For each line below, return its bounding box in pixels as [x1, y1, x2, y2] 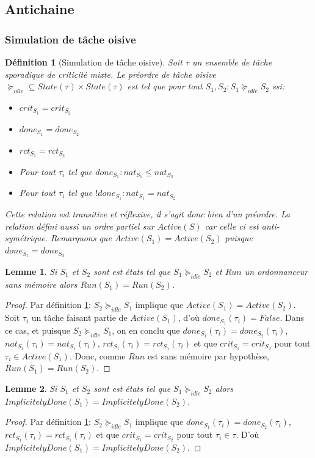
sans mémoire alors [5, 277, 78, 290]
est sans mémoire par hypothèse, [147, 349, 269, 362]
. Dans [280, 311, 305, 324]
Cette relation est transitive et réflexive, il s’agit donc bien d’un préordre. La [5, 208, 291, 220]
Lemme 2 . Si [5, 381, 57, 394]
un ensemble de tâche [192, 56, 272, 68]
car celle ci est [205, 219, 259, 232]
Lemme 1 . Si [5, 265, 57, 277]
